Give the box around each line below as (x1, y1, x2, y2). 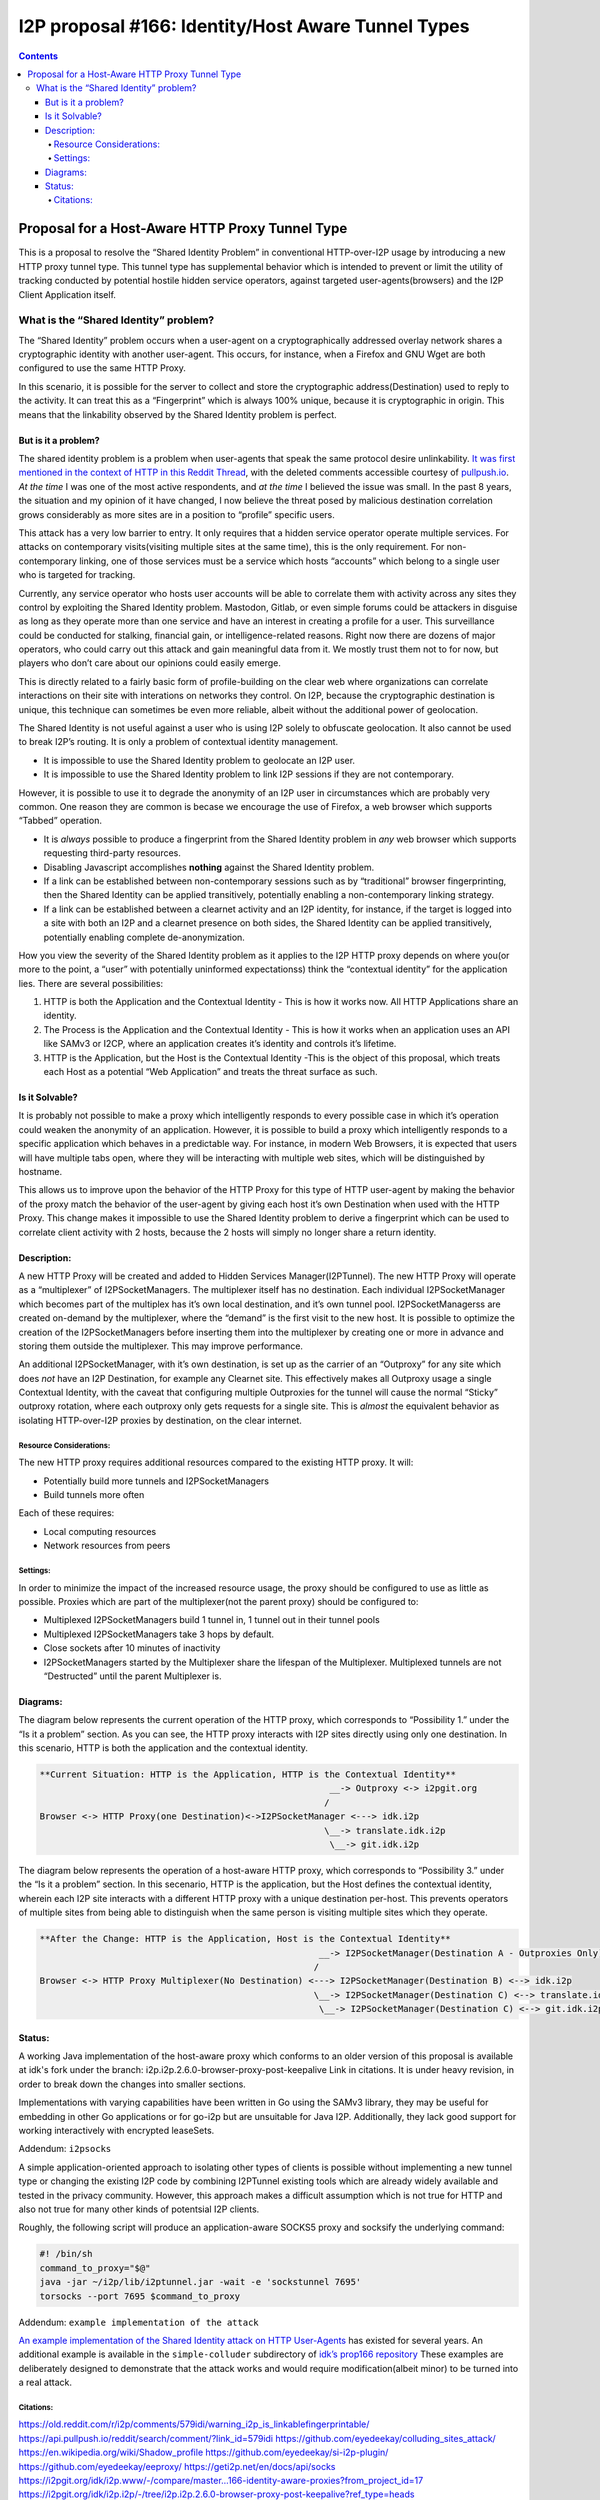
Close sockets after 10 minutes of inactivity (43, 1642, 221, 1654)
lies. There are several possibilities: (18, 977, 164, 989)
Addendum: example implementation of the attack (18, 2316, 259, 2328)
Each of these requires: (18, 1507, 115, 1519)
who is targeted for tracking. (18, 569, 136, 581)
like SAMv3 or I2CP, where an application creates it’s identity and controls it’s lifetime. (43, 1038, 397, 1050)
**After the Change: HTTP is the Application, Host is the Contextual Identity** (39, 1933, 452, 1945)
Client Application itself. (18, 288, 117, 300)
